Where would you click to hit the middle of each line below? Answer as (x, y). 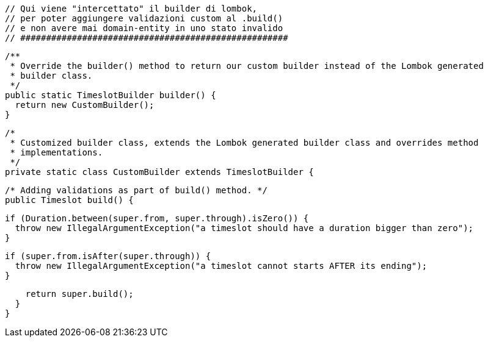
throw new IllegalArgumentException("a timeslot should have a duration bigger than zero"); (244, 228)
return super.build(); (79, 294)
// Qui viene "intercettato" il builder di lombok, (131, 9)
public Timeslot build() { (69, 200)
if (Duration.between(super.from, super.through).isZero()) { (157, 218)
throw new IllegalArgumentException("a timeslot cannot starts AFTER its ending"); (221, 266)
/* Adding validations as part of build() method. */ (136, 190)
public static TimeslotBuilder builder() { (111, 95)
